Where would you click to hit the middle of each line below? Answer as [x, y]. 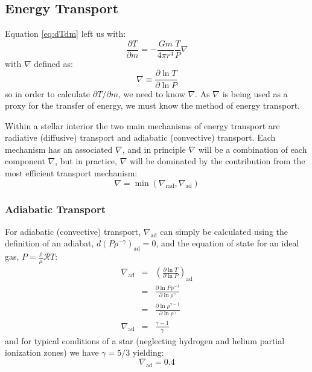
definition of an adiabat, [49, 243]
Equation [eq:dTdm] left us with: [65, 34]
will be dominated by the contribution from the [217, 161]
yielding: [148, 352]
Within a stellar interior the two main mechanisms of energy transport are [142, 125]
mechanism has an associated [59, 149]
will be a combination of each [253, 149]
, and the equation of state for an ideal [228, 243]
